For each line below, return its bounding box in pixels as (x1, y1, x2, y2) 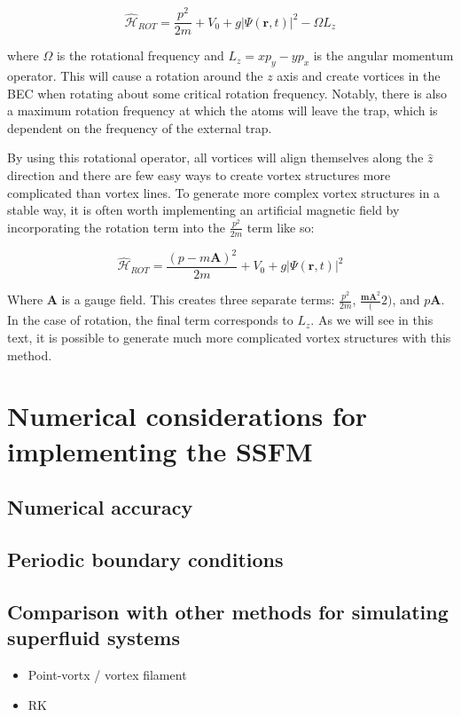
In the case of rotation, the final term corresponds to (7, 311, 293, 329)
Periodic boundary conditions (7, 545, 284, 572)
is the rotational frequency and (56, 46, 224, 65)
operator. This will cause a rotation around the (7, 66, 263, 84)
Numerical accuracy (7, 493, 193, 521)
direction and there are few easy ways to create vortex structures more (7, 165, 391, 184)
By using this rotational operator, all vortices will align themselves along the (7, 148, 424, 167)
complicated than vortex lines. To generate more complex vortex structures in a (7, 183, 441, 201)
